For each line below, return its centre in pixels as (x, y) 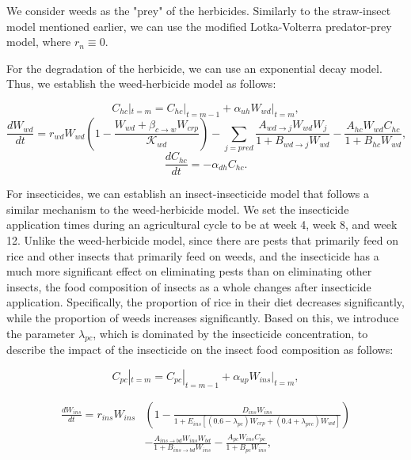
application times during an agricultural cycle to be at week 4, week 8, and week (202, 224)
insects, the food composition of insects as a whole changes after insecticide (189, 286)
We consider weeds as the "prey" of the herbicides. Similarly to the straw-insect (199, 10)
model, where (39, 42)
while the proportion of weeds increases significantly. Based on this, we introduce (203, 317)
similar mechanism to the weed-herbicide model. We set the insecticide (178, 209)
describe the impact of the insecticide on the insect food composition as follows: (200, 350)
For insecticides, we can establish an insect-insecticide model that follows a (188, 194)
